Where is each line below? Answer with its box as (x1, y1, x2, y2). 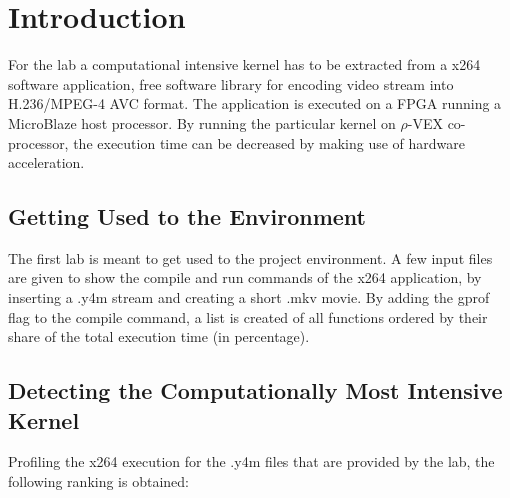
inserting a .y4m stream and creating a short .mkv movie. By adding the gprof (8, 287, 490, 308)
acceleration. (8, 152, 85, 173)
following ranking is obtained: (8, 471, 189, 492)
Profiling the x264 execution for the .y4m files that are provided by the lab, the (8, 451, 495, 472)
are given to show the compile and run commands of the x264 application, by (8, 267, 482, 288)
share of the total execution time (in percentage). (8, 326, 310, 347)
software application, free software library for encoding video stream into (8, 73, 454, 94)
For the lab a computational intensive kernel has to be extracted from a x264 (8, 54, 481, 75)
